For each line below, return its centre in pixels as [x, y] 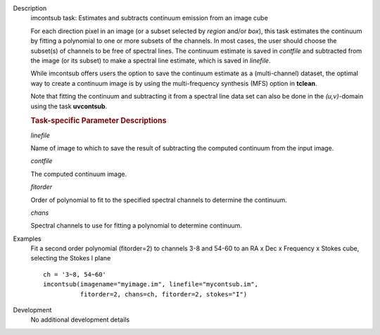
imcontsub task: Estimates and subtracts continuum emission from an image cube [150, 18]
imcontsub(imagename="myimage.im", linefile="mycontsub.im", [151, 284]
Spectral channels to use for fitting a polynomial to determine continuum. [137, 226]
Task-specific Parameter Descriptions [99, 121]
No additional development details [80, 320]
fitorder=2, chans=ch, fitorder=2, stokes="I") [164, 294]
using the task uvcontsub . [69, 106]
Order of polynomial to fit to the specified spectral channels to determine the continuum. [159, 200]
